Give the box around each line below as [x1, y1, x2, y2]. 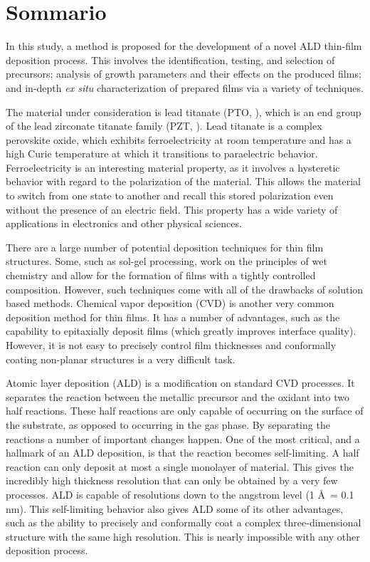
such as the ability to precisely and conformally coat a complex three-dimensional [6, 515, 361, 530]
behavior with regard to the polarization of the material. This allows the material [6, 174, 361, 189]
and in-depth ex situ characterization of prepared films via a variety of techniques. [6, 80, 364, 95]
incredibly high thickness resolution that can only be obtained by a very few [6, 473, 338, 488]
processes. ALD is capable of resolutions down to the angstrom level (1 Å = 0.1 [6, 486, 354, 501]
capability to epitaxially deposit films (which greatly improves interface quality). [6, 323, 356, 338]
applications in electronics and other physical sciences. [6, 216, 242, 231]
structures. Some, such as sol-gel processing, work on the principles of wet [6, 254, 327, 269]
